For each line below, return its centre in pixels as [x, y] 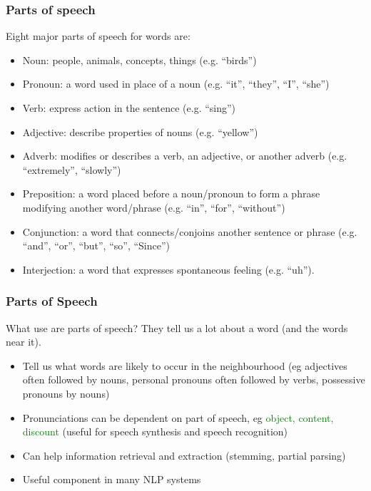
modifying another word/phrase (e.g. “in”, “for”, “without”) [154, 207]
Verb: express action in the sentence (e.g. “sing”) [129, 108]
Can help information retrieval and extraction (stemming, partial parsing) [184, 455]
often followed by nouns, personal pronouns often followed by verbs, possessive [194, 379]
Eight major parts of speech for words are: [98, 36]
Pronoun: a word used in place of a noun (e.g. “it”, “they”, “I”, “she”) [176, 84]
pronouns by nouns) [66, 393]
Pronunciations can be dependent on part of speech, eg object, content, [178, 417]
